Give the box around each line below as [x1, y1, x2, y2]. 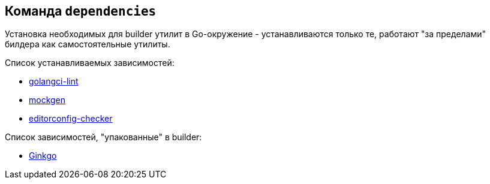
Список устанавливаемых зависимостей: [5, 58, 175, 68]
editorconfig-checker [29, 113, 113, 124]
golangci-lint [29, 76, 79, 87]
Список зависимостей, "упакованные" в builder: [5, 132, 202, 143]
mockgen [29, 95, 66, 105]
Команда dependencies [5, 4, 157, 19]
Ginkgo [29, 150, 57, 161]
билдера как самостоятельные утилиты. [5, 39, 170, 50]
